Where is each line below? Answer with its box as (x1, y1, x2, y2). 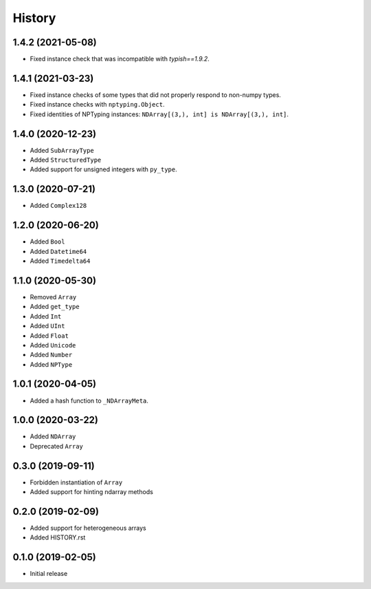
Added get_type (30, 303, 80, 311)
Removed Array (30, 292, 77, 301)
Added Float (30, 331, 69, 340)
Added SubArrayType (30, 146, 94, 154)
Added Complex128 (30, 202, 87, 210)
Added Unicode (30, 341, 76, 349)
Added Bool (30, 237, 65, 246)
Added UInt (30, 322, 65, 330)
